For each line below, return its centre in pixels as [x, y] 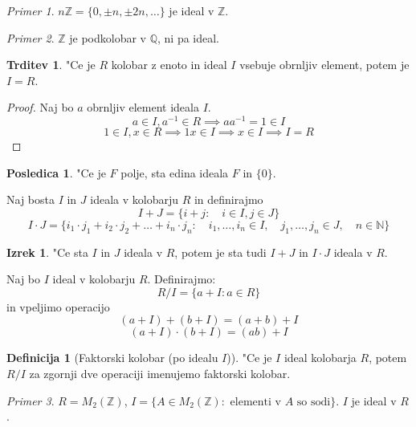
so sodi [314, 402]
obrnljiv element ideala [143, 107]
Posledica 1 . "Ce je [56, 172]
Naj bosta [31, 199]
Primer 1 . [31, 10]
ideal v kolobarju [94, 279]
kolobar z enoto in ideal [169, 65]
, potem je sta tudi [220, 252]
